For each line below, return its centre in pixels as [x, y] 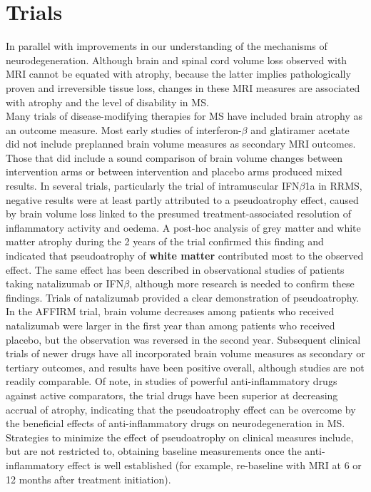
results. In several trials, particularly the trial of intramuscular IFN [153, 186]
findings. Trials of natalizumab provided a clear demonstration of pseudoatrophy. [183, 297]
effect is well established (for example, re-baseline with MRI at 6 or [214, 465]
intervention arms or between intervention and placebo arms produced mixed [174, 171]
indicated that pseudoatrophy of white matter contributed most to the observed [185, 256]
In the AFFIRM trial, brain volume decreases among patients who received [170, 311]
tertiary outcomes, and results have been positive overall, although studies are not [185, 367]
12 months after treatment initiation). [88, 479]
